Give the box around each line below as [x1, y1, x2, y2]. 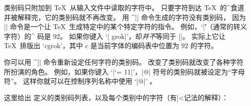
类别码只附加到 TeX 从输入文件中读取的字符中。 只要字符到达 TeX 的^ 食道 [4, 2, 245, 12]
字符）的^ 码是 [4, 31, 51, 41]
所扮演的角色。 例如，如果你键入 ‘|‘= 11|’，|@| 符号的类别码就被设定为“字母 [4, 66, 245, 76]
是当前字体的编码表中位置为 [90, 40, 179, 51]
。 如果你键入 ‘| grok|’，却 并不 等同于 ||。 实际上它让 [60, 31, 226, 41]
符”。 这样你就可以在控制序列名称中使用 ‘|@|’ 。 [4, 76, 157, 86]
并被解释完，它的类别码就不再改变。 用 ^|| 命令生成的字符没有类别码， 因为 [4, 12, 246, 22]
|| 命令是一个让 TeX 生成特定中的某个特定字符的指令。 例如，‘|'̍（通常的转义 [4, 21, 247, 32]
